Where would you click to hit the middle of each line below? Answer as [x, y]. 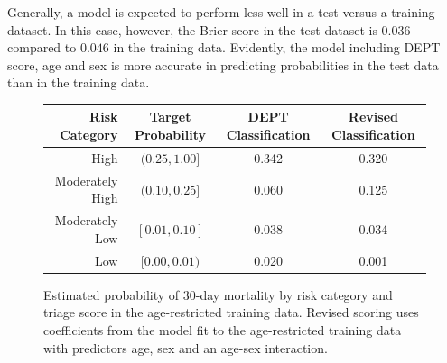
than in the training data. [79, 82]
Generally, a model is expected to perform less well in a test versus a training [221, 12]
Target [170, 117]
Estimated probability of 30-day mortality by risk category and [218, 294]
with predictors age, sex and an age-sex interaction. [186, 347]
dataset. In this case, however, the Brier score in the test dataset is [192, 29]
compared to [42, 47]
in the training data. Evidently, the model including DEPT [277, 47]
